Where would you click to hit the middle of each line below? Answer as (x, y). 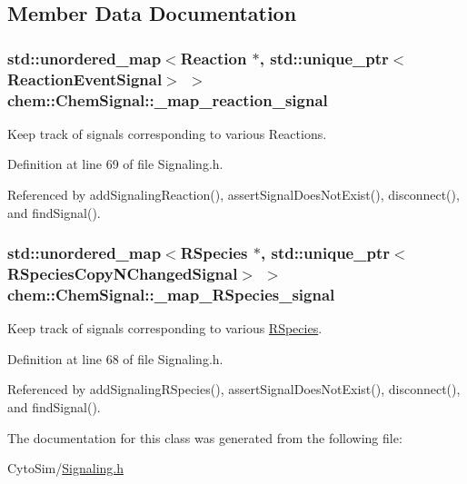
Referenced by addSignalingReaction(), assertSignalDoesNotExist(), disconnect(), (233, 195)
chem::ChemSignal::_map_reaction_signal (168, 99)
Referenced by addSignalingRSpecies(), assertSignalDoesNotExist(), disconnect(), (234, 389)
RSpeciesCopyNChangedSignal (123, 274)
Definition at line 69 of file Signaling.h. (115, 164)
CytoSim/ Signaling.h (66, 468)
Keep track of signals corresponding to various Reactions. (167, 133)
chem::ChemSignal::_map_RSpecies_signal (171, 294)
